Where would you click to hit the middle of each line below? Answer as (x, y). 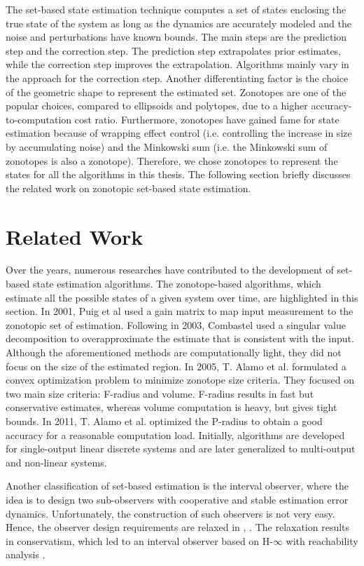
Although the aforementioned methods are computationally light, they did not (174, 352)
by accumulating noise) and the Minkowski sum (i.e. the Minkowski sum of (167, 146)
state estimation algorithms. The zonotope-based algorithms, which (177, 284)
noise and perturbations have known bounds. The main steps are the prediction (176, 37)
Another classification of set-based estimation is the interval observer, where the (177, 486)
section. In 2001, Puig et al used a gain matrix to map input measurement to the (180, 311)
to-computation (39, 119)
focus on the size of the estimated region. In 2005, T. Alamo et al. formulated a (176, 366)
